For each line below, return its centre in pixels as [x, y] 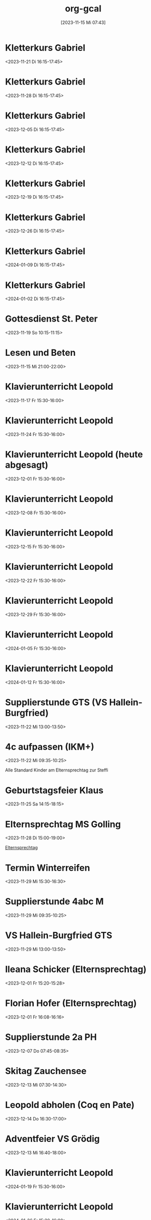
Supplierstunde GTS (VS [56, 702]
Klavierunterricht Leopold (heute [74, 455]
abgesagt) [27, 465]
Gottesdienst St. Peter [51, 319]
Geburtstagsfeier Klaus [54, 790]
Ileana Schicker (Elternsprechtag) [76, 969]
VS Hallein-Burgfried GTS [59, 936]
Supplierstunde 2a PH [51, 1037]
